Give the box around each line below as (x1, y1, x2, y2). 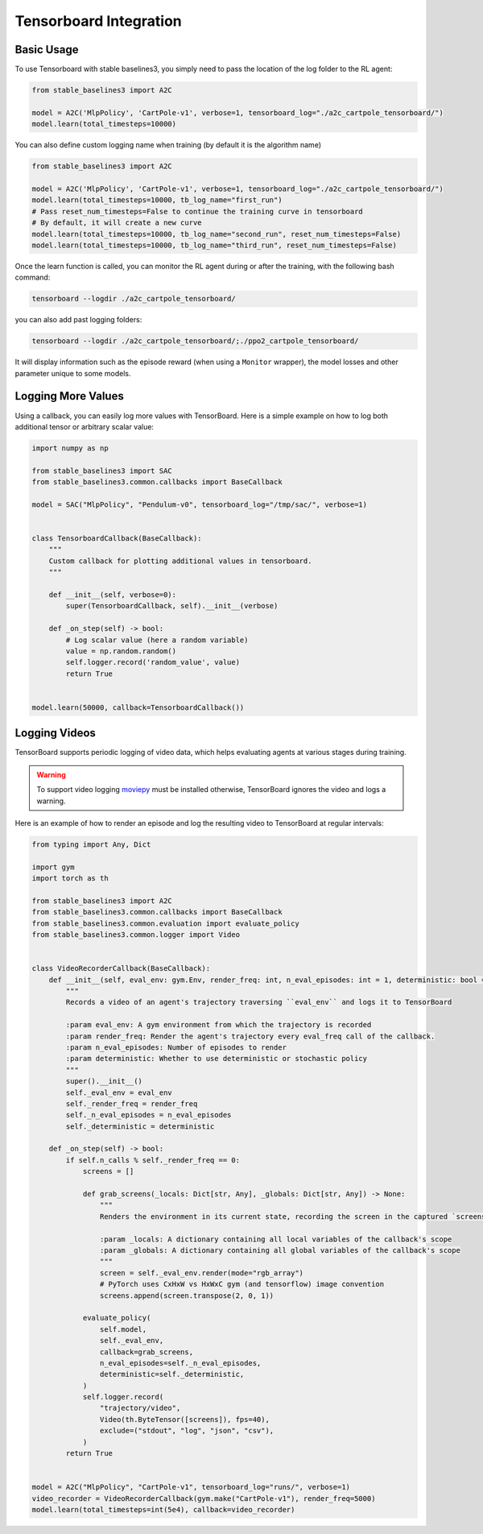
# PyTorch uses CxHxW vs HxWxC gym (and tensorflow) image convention (99, 1279, 385, 1289)
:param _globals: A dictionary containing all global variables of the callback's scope (99, 1246, 460, 1254)
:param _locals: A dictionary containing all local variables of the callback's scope (99, 1234, 452, 1244)
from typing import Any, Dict (31, 840, 151, 849)
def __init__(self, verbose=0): (48, 590, 177, 599)
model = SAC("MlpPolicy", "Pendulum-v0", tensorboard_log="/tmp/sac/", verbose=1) (31, 500, 368, 509)
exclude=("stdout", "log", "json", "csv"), (99, 1426, 275, 1436)
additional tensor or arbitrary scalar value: (14, 421, 155, 431)
